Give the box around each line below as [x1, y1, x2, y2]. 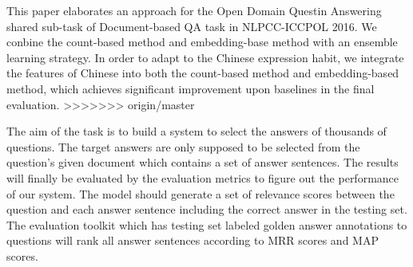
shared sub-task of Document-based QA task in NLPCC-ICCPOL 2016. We [6, 18, 377, 34]
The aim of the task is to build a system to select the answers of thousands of [6, 123, 387, 139]
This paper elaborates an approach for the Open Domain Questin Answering [6, 2, 382, 18]
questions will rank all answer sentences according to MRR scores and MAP [6, 232, 379, 249]
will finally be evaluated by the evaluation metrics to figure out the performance [6, 169, 399, 186]
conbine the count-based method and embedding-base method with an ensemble [6, 33, 398, 50]
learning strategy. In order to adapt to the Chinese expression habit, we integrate [6, 49, 404, 65]
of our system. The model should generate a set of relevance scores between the [6, 185, 395, 202]
